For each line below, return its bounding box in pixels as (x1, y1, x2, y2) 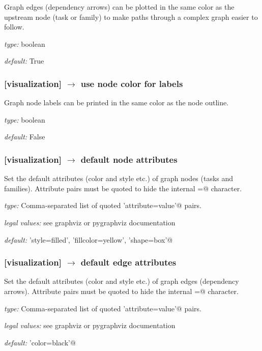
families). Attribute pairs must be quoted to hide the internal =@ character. (4, 183, 242, 193)
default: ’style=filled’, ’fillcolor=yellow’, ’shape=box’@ (4, 234, 173, 245)
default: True (4, 55, 44, 66)
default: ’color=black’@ (4, 337, 76, 347)
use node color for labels (80, 77, 183, 90)
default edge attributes (80, 256, 177, 269)
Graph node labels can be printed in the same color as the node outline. (4, 97, 229, 108)
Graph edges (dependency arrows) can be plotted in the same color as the (4, 2, 235, 12)
